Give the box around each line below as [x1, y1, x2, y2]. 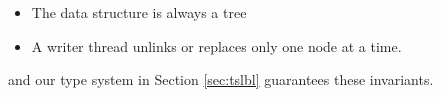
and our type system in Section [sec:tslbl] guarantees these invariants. [8, 69, 434, 90]
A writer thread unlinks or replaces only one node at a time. [31, 35, 402, 56]
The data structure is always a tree [31, 2, 247, 22]
